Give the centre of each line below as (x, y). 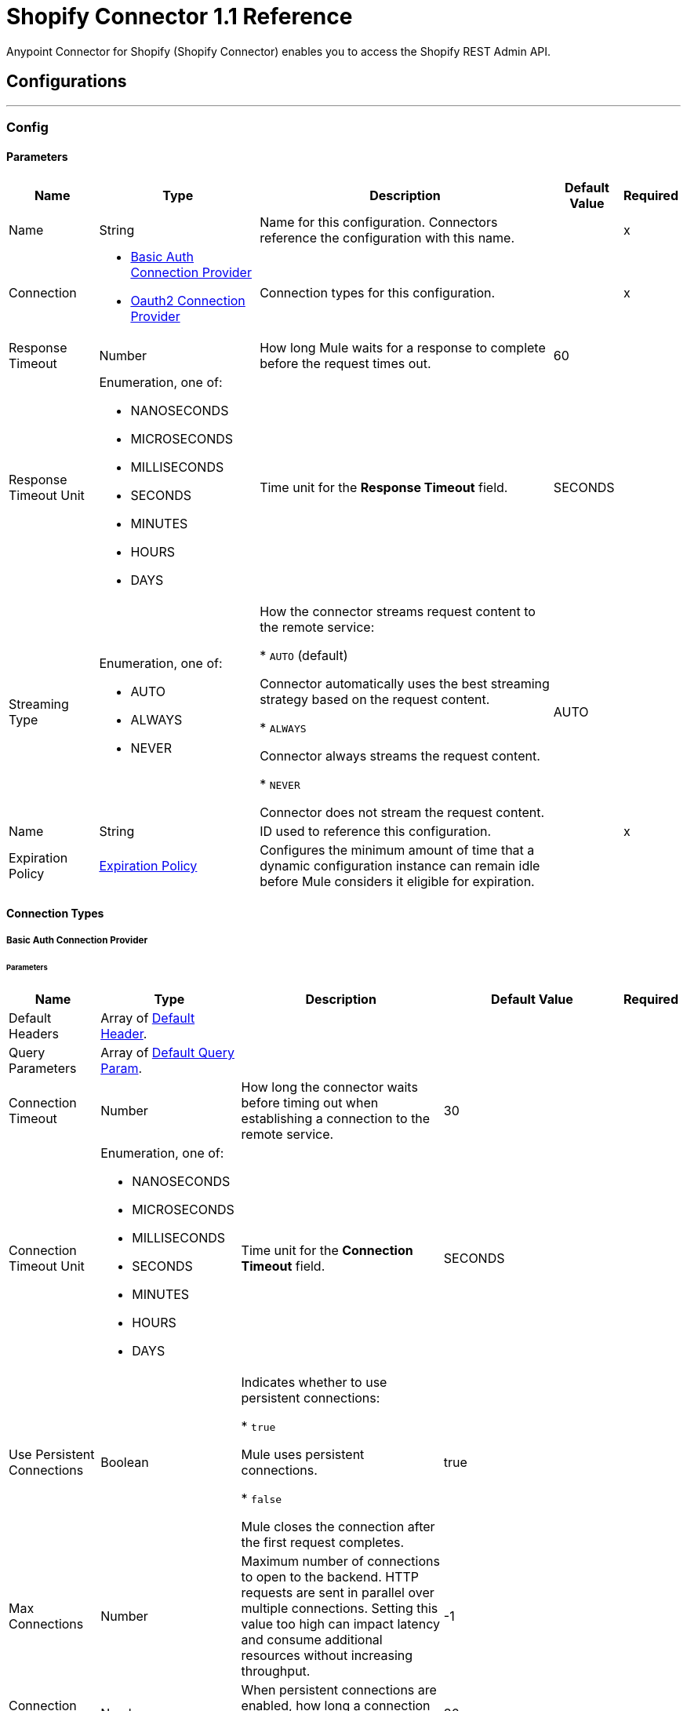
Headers (34, 1033)
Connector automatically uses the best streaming (405, 684)
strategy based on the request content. (375, 700)
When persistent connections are (339, 1689)
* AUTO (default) (304, 656)
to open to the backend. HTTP (330, 1576)
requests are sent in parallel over (338, 1592)
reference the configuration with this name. (387, 238)
